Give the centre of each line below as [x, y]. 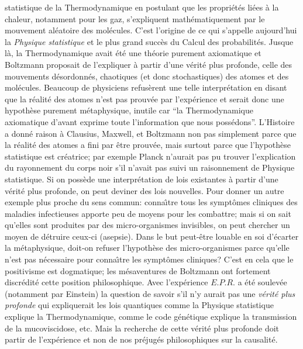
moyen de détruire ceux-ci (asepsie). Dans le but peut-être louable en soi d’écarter [152, 236]
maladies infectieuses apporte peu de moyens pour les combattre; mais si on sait [148, 213]
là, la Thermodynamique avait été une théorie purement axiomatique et [133, 53]
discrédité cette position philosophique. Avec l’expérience [106, 282]
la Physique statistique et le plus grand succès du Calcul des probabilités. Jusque [149, 41]
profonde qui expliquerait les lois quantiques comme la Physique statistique [139, 305]
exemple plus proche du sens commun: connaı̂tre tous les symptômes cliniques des [151, 202]
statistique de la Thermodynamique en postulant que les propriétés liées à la [142, 7]
